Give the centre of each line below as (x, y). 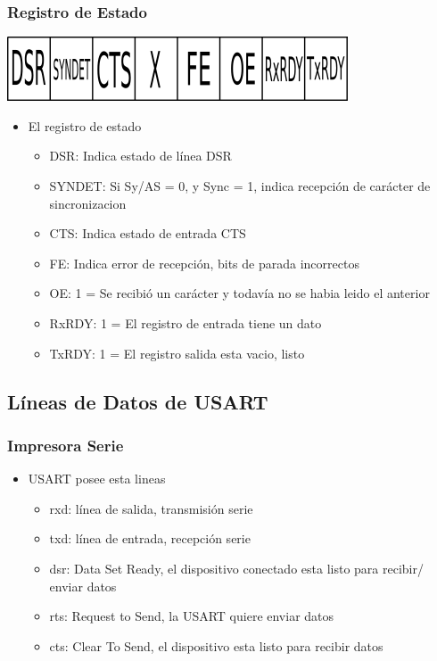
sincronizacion (88, 203)
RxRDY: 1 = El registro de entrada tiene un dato (186, 322)
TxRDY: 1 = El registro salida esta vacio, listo (177, 353)
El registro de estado (85, 125)
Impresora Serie (66, 445)
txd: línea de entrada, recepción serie (150, 538)
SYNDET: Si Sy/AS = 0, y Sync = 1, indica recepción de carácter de (240, 186)
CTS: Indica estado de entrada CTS (148, 233)
